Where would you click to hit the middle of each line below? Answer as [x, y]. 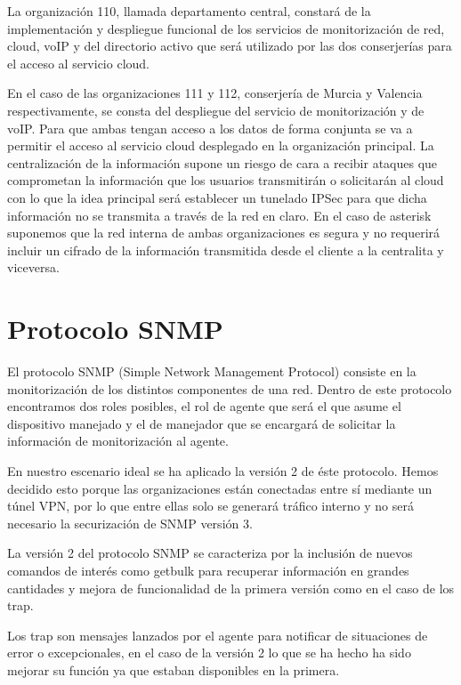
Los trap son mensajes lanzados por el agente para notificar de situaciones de [218, 635]
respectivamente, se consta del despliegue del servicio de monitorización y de [216, 110]
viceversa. [33, 267]
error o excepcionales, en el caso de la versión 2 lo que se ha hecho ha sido [209, 653]
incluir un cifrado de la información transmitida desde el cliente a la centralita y [226, 250]
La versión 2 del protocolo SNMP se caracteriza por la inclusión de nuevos [210, 553]
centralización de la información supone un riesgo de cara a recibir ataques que [222, 162]
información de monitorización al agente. [118, 441]
